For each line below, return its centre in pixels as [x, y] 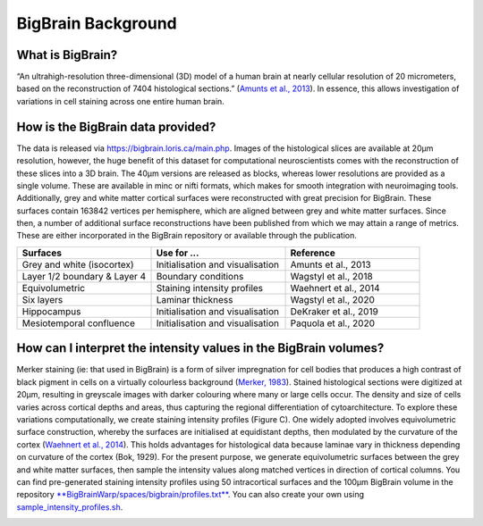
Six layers [42, 299]
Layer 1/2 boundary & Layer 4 [84, 276]
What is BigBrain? [67, 55]
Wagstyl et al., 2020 [333, 299]
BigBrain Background [97, 23]
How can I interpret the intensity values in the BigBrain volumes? [200, 348]
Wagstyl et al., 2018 [331, 276]
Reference [313, 253]
